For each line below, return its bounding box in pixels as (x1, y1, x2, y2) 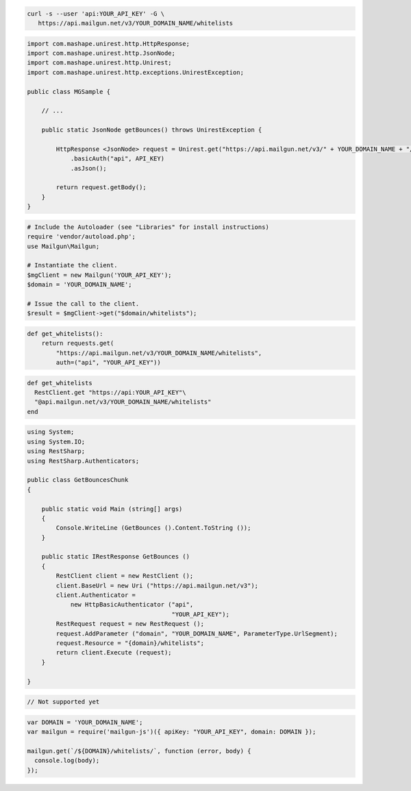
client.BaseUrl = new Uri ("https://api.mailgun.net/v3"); (55, 581, 259, 589)
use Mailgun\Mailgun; (27, 242, 100, 250)
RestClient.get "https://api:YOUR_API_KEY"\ (34, 389, 186, 397)
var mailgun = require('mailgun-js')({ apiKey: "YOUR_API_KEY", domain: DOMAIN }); (27, 728, 316, 736)
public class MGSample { (27, 88, 111, 95)
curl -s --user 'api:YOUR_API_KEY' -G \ (27, 10, 164, 17)
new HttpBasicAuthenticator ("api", (70, 600, 194, 609)
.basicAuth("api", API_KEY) (70, 155, 164, 162)
